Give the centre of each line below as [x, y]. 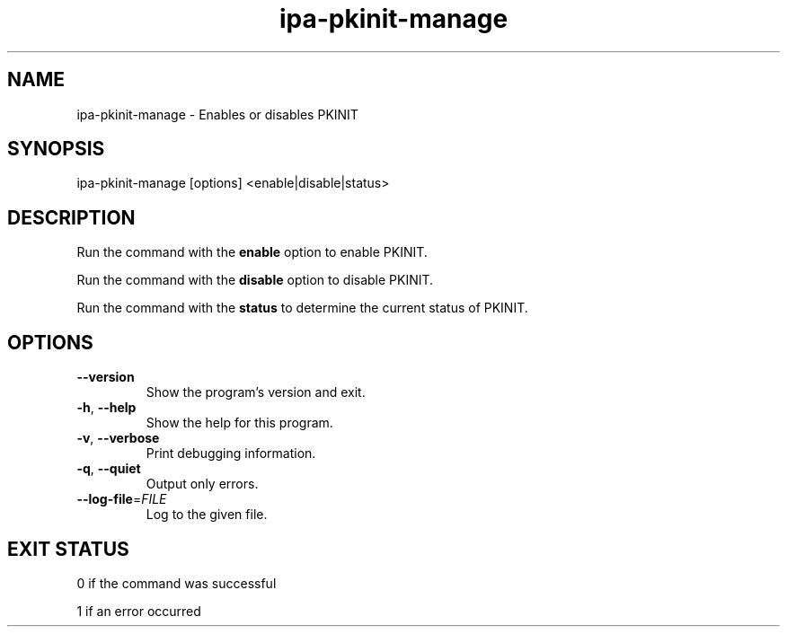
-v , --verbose [118, 438]
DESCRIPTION [71, 217]
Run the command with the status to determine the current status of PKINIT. [302, 308]
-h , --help [106, 408]
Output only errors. [202, 484]
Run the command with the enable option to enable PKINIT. [252, 252]
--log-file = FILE [122, 499]
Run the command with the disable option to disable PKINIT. [255, 280]
